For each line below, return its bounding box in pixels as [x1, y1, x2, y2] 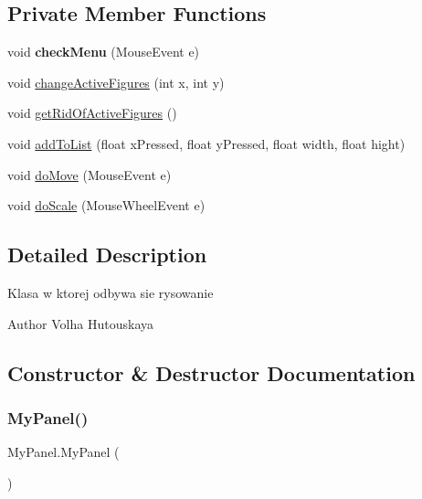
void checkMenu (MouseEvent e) [7, 42, 200, 61]
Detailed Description [7, 240, 207, 269]
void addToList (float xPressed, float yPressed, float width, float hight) [7, 133, 406, 153]
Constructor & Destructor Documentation [7, 358, 416, 387]
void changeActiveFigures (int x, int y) [7, 72, 225, 91]
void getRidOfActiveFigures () [7, 103, 177, 122]
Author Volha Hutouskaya [7, 313, 153, 333]
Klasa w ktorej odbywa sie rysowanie [7, 282, 214, 302]
